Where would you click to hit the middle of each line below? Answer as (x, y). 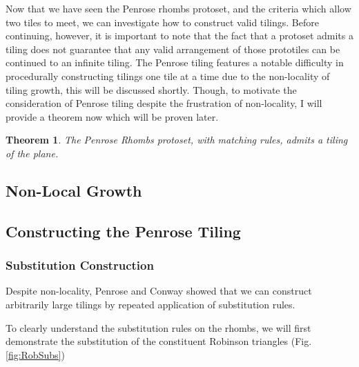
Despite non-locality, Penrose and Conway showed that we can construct (159, 291)
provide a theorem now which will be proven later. (112, 116)
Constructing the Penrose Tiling (123, 231)
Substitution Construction (80, 265)
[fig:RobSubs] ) (35, 354)
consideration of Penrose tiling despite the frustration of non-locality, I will (164, 103)
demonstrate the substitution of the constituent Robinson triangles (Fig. (159, 341)
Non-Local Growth (74, 190)
